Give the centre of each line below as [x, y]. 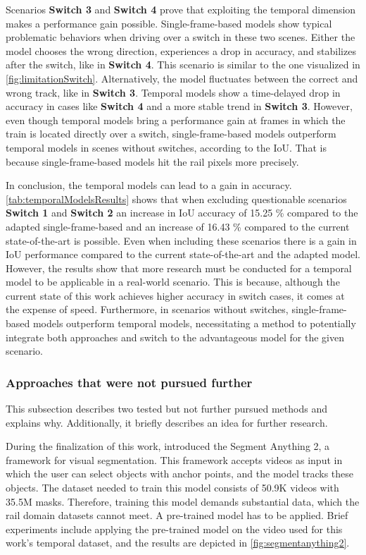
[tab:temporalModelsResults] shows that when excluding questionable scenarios [176, 199]
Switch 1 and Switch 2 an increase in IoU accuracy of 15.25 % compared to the [182, 213]
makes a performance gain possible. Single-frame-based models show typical [169, 23]
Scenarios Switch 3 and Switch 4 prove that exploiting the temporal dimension [181, 9]
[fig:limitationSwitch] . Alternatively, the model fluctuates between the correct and [182, 78]
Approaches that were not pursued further [129, 382]
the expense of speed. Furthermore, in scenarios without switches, [147, 309]
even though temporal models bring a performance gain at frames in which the [176, 120]
